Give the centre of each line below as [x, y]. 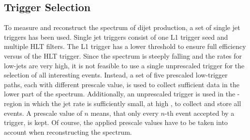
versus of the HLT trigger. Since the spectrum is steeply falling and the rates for [123, 55]
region [13, 103]
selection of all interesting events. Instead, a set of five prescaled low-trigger [116, 75]
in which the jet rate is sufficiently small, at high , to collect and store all [133, 103]
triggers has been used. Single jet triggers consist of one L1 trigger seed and [116, 37]
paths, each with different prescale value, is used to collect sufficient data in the [122, 84]
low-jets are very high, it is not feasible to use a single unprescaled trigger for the [124, 65]
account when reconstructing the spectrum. [68, 132]
